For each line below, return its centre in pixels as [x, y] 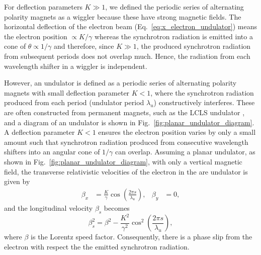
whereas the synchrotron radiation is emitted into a [173, 36]
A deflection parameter [39, 132]
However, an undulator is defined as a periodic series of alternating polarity [120, 83]
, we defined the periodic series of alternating [175, 7]
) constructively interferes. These [204, 102]
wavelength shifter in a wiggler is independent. [76, 66]
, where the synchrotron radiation [202, 92]
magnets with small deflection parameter [67, 92]
